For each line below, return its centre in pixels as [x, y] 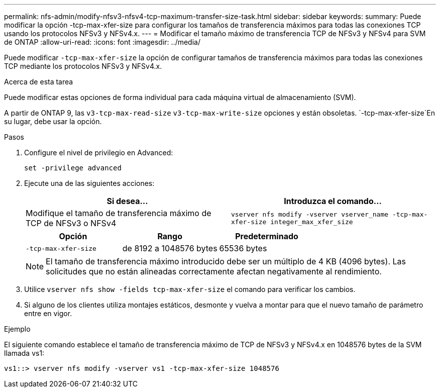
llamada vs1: [24, 353]
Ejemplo [17, 329]
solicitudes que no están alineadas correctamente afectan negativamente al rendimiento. [214, 271]
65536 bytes [243, 248]
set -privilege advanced [73, 168]
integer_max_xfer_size [312, 222]
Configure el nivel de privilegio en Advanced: [99, 153]
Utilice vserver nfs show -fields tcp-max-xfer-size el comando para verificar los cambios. [190, 289]
